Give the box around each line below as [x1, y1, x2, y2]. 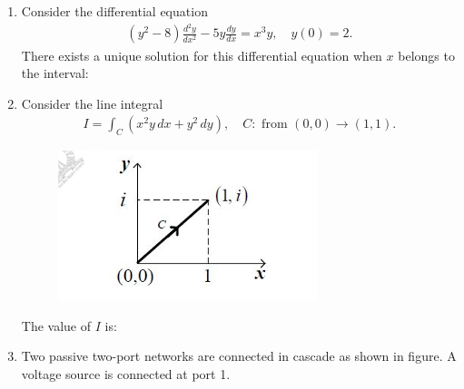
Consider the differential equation [21, 2, 208, 20]
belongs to [398, 45, 455, 64]
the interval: [21, 63, 89, 83]
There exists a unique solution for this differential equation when [21, 45, 382, 64]
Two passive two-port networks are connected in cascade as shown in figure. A [21, 346, 457, 365]
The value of [21, 316, 92, 335]
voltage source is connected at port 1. [21, 364, 231, 383]
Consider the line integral [21, 93, 163, 112]
